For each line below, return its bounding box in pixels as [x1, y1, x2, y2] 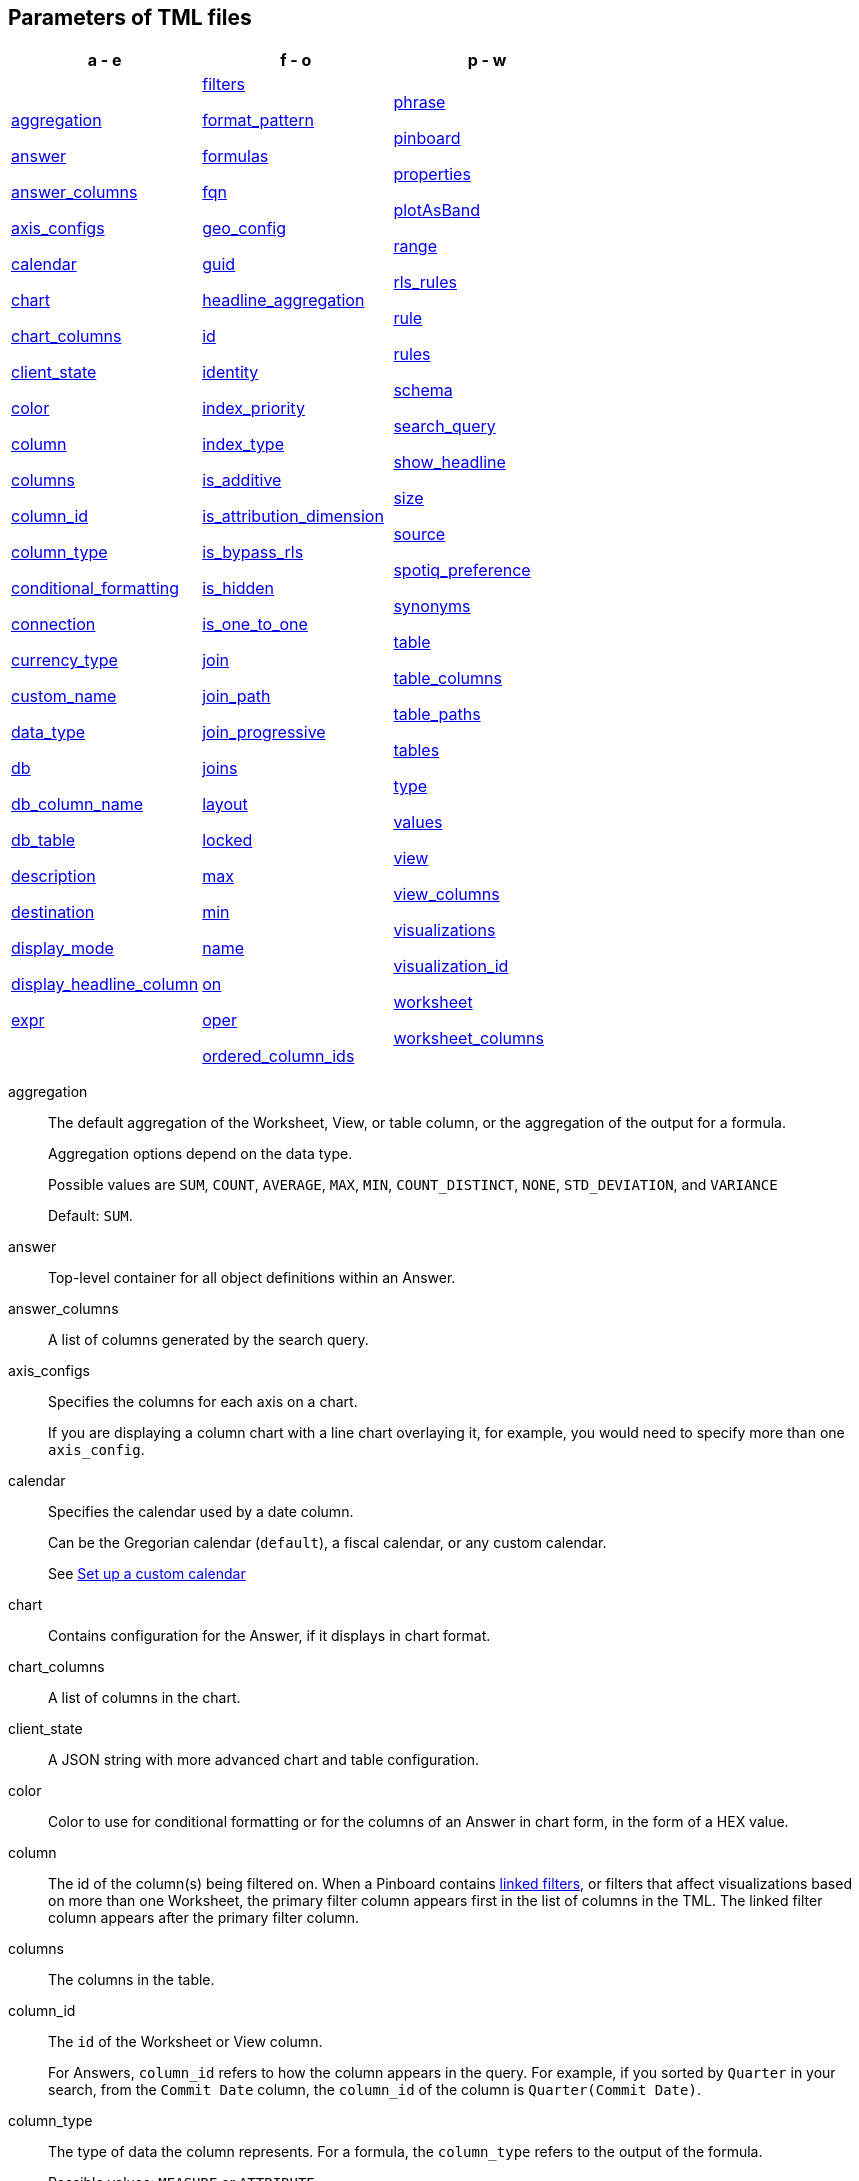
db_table [11, 830, 76, 851]
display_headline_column [11, 974, 199, 995]
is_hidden [202, 578, 275, 599]
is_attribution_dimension [202, 506, 384, 527]
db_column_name [11, 794, 144, 815]
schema [393, 380, 453, 401]
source [393, 524, 446, 545]
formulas [202, 146, 269, 167]
